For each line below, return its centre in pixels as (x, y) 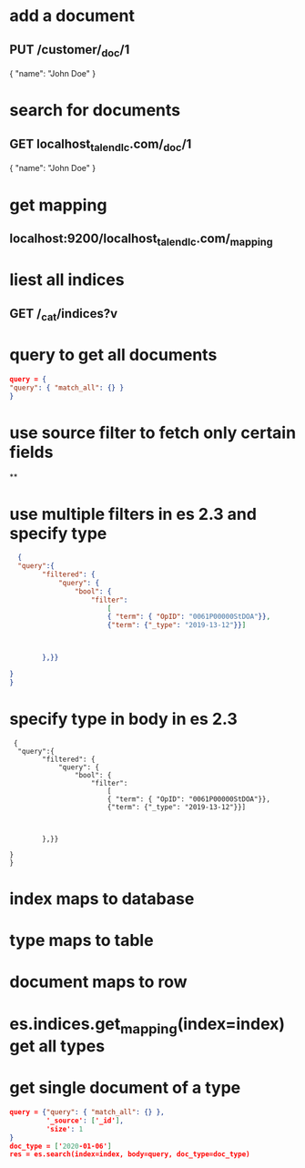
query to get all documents (113, 355)
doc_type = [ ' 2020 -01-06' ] (61, 1146)
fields (31, 452)
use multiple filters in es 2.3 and (133, 514)
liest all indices (67, 280)
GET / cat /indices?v (64, 315)
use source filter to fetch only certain (153, 432)
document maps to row (99, 982)
